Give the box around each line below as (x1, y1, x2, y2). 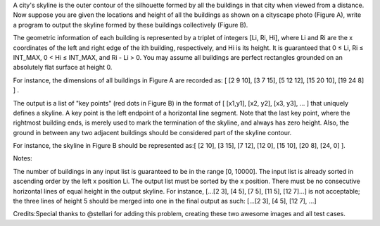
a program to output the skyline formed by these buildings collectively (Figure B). (13, 20, 248, 29)
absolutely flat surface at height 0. (13, 63, 113, 72)
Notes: (13, 154, 32, 163)
